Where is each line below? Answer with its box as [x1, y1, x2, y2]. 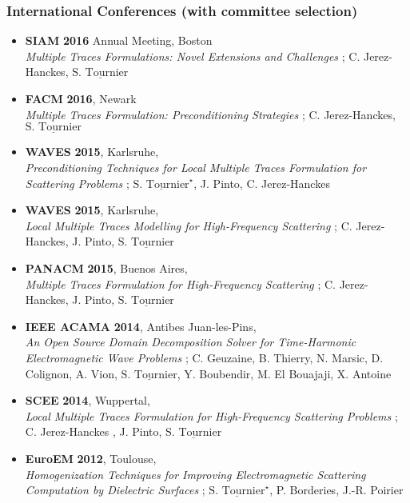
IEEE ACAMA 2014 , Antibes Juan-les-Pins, [25, 317, 257, 334]
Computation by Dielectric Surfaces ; [25, 481, 205, 498]
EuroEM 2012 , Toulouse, [25, 449, 157, 466]
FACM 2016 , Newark [25, 90, 137, 106]
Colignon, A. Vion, [25, 365, 117, 381]
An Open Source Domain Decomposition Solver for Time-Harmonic [25, 333, 356, 350]
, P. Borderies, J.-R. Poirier [269, 481, 404, 498]
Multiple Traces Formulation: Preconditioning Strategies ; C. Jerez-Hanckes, [25, 106, 396, 122]
